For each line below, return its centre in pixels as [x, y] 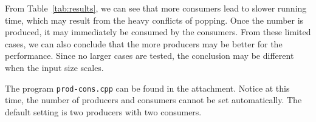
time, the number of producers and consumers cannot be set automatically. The [153, 100]
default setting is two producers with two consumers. [103, 111]
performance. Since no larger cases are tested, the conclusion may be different [149, 56]
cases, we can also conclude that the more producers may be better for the [144, 43]
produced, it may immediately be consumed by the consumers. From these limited [158, 32]
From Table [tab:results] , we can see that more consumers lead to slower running [156, 8]
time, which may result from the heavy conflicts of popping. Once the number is [154, 20]
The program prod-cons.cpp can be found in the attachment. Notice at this [147, 88]
